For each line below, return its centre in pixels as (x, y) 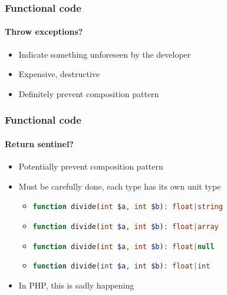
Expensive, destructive (59, 74)
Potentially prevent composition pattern (91, 166)
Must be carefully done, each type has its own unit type (120, 186)
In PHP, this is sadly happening (76, 285)
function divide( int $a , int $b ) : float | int (121, 266)
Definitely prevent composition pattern (89, 93)
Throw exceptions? (44, 32)
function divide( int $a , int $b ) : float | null (124, 246)
